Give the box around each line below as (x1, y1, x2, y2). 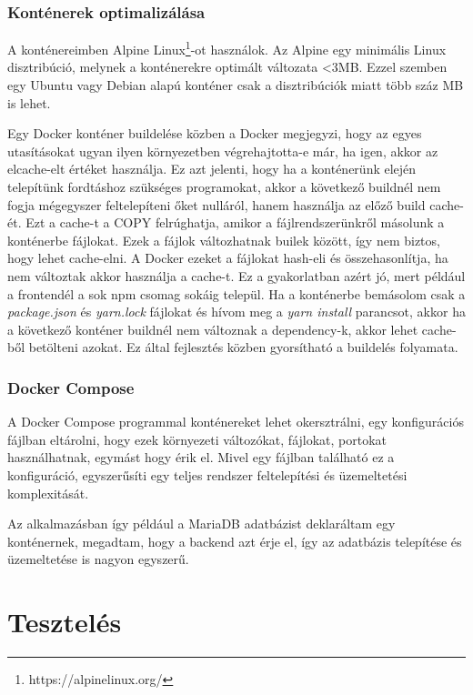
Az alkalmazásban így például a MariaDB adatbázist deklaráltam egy (7, 514, 396, 533)
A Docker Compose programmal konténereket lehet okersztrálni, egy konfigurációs (7, 412, 464, 431)
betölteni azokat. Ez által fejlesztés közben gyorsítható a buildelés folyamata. (28, 337, 458, 357)
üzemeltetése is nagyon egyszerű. (7, 549, 189, 569)
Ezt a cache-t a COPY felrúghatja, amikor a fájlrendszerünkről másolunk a (25, 213, 445, 232)
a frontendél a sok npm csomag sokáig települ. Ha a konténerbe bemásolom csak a (7, 284, 466, 303)
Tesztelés (7, 603, 122, 640)
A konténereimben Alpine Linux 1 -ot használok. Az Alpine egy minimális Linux (7, 37, 447, 58)
